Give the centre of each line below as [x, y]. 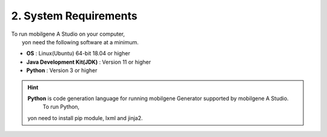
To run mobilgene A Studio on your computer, [68, 34]
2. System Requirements [74, 16]
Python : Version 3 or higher [62, 70]
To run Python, [61, 107]
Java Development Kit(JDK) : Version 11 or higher [89, 62]
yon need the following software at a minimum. [81, 42]
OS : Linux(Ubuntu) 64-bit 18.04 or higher [78, 53]
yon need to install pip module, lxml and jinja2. [85, 118]
